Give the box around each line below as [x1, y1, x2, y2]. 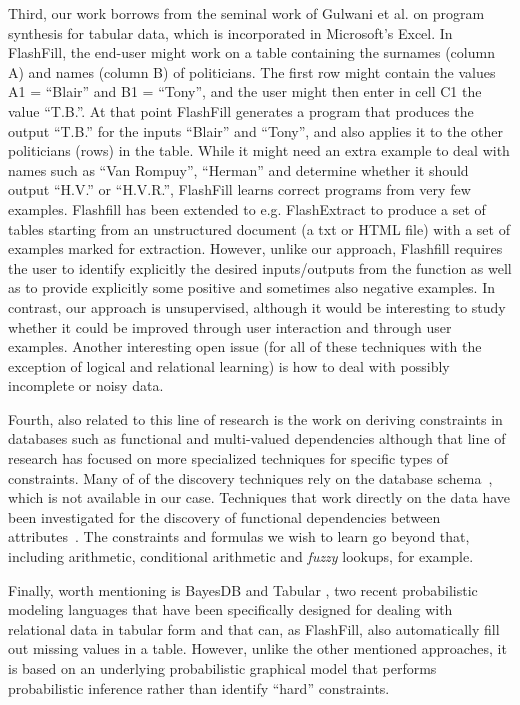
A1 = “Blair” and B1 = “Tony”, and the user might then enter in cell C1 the [8, 81, 482, 102]
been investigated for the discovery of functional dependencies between [8, 506, 441, 527]
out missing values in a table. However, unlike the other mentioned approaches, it [8, 638, 507, 659]
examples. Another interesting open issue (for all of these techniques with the [8, 336, 482, 357]
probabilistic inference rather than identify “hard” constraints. [8, 677, 390, 698]
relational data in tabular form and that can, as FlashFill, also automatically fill [8, 618, 500, 639]
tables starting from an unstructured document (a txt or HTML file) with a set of [8, 218, 510, 239]
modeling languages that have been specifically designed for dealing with [8, 599, 453, 620]
